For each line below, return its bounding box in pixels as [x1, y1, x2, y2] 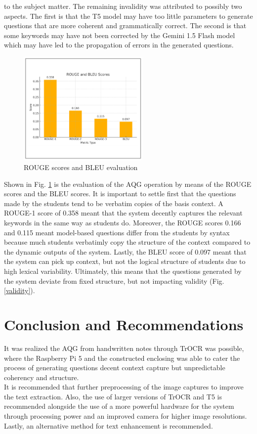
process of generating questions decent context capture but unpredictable [4, 362, 225, 373]
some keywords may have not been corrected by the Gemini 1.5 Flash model [4, 30, 235, 40]
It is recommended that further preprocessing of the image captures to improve [4, 382, 244, 392]
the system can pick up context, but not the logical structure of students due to [4, 256, 246, 266]
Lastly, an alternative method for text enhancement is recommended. [4, 420, 213, 431]
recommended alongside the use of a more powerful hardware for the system [4, 401, 234, 411]
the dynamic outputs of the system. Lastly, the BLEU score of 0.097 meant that [4, 246, 247, 257]
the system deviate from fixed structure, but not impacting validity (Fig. [4, 275, 224, 286]
